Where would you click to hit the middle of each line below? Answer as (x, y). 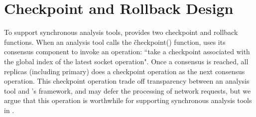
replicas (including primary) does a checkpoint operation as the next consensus (125, 71)
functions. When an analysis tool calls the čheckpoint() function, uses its (115, 42)
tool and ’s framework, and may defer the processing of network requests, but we (128, 90)
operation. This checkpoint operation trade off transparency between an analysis (127, 81)
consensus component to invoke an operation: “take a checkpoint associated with (127, 52)
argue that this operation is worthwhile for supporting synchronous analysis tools (128, 100)
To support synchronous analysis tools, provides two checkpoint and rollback (121, 32)
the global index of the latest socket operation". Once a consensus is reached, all (126, 61)
